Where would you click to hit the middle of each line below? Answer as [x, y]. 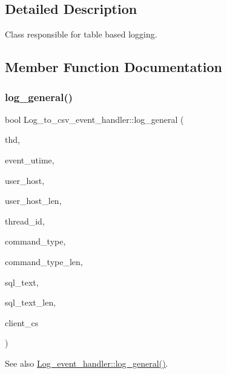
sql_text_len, [31, 302]
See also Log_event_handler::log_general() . [87, 363]
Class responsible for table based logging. [81, 34]
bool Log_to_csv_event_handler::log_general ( [94, 119]
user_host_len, [33, 201]
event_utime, [30, 159]
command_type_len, [44, 261]
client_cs [22, 322]
